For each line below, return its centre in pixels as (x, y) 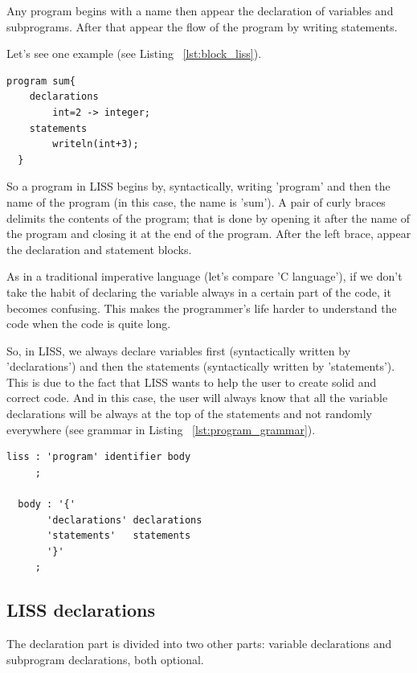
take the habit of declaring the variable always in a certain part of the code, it (199, 291)
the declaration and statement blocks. (99, 249)
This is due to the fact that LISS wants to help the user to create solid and (192, 382)
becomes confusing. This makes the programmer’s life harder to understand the (202, 308)
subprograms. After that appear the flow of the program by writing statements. (202, 26)
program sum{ (41, 81)
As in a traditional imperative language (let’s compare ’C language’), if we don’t (204, 276)
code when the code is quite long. (89, 324)
